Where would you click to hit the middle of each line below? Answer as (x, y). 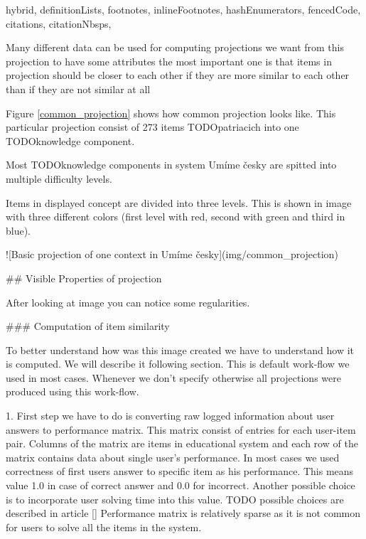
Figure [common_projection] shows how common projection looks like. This (171, 113)
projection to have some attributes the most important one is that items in (169, 61)
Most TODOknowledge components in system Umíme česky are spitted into (171, 165)
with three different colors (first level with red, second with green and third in (176, 217)
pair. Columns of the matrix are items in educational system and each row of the (182, 443)
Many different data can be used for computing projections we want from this (175, 47)
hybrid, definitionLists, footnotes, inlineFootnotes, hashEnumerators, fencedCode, (183, 9)
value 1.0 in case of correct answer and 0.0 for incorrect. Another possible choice (181, 485)
